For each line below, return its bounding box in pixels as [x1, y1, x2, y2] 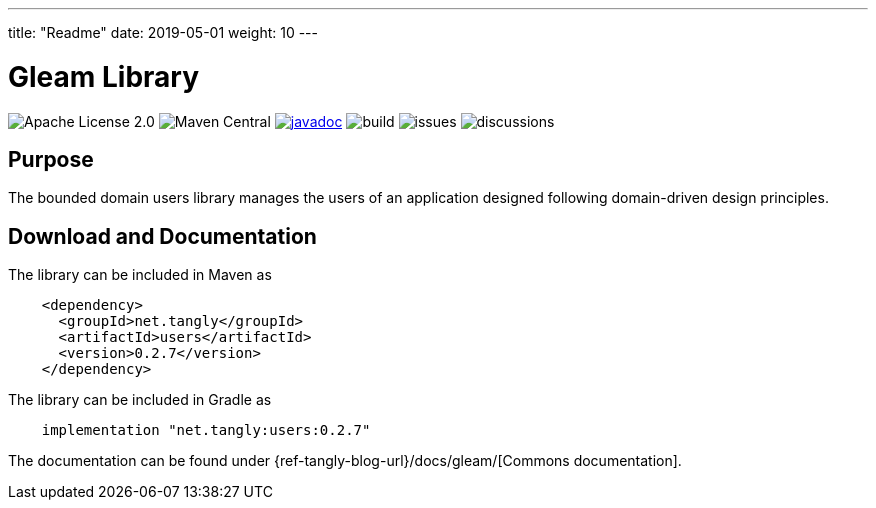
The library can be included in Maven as [8, 266, 272, 284]
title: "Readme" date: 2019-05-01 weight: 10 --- [8, 24, 319, 41]
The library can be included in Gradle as [8, 391, 272, 409]
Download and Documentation [8, 223, 317, 249]
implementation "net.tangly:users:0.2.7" [41, 422, 371, 439]
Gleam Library [8, 59, 200, 94]
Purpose [8, 146, 94, 172]
